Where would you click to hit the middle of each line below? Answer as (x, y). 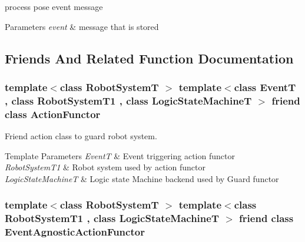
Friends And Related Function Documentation (149, 58)
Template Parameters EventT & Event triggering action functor (120, 155)
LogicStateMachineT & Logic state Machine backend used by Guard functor (142, 178)
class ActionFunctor (53, 114)
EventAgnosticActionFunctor (75, 232)
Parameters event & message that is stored (82, 26)
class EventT (265, 87)
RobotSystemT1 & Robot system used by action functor (105, 167)
